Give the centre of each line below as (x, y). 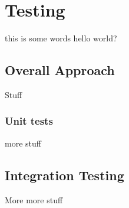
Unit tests (29, 121)
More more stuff (34, 199)
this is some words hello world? (61, 38)
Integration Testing (64, 175)
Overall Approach (60, 70)
